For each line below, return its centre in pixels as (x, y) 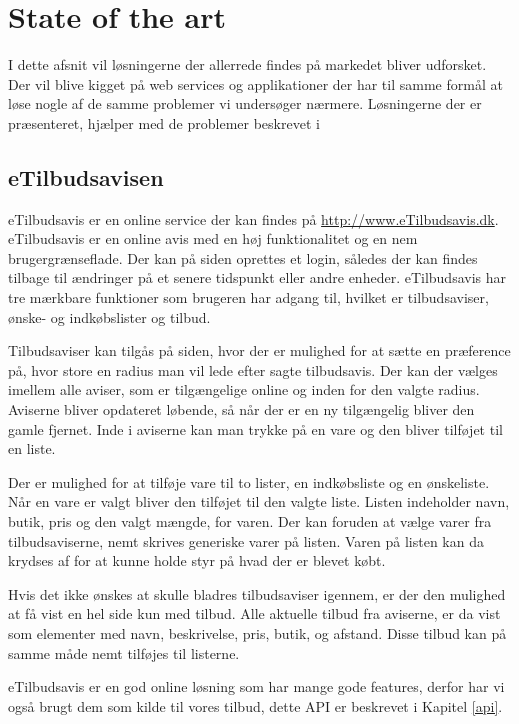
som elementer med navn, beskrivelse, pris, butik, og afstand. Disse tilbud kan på (257, 632)
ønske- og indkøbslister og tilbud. (109, 316)
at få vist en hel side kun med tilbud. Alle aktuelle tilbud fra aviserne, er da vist (254, 613)
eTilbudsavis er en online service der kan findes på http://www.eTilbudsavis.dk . (253, 218)
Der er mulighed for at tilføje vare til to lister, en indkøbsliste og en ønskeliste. (249, 481)
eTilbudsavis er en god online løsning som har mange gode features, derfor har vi (256, 686)
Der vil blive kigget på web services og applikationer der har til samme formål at (255, 83)
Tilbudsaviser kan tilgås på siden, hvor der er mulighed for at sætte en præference (259, 350)
